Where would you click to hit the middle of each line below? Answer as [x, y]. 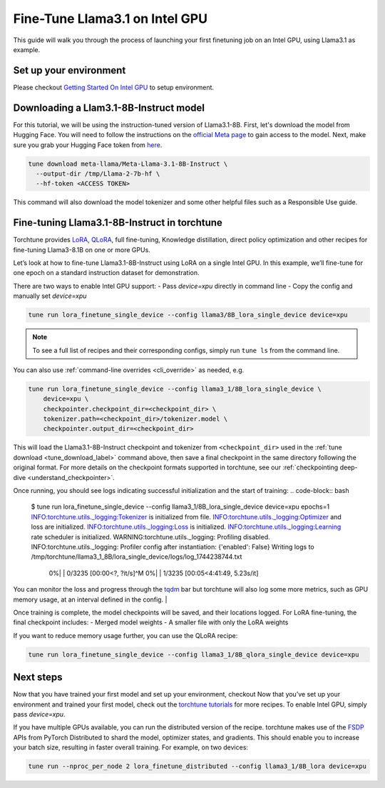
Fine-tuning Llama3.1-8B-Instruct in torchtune [118, 223]
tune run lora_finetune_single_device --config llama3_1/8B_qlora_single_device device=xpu [194, 654]
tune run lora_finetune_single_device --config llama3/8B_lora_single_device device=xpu [188, 315]
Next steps [38, 678]
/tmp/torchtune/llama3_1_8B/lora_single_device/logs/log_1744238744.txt [137, 557]
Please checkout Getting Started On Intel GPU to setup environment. [113, 87]
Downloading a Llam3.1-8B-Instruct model [109, 108]
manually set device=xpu [50, 296]
